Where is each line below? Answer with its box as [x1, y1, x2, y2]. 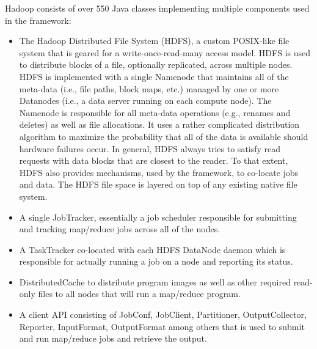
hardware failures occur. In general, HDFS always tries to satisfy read [19, 142, 281, 155]
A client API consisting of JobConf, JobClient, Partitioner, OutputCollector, [19, 308, 307, 321]
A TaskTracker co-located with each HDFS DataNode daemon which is [19, 243, 286, 255]
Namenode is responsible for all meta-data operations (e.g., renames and [19, 106, 291, 119]
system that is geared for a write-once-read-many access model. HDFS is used [19, 46, 311, 59]
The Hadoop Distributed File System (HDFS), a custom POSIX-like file [19, 34, 290, 47]
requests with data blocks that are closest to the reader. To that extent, [19, 154, 288, 167]
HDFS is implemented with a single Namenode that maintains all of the [19, 70, 289, 83]
